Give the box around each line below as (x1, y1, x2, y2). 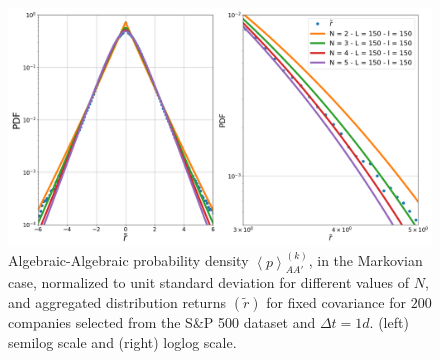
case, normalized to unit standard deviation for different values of (8, 272, 409, 293)
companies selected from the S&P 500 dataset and (8, 311, 316, 332)
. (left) (369, 311, 409, 332)
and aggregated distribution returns (8, 291, 227, 312)
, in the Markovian (308, 250, 423, 271)
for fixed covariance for (266, 291, 406, 312)
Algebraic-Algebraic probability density (8, 250, 249, 271)
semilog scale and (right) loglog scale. (8, 331, 237, 352)
